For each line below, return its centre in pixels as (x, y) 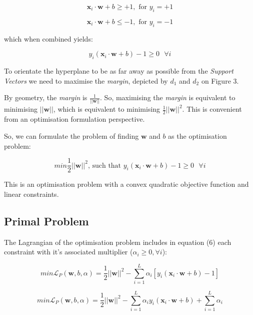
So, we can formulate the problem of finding (71, 135)
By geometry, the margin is (46, 97)
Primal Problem (46, 221)
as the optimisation (197, 135)
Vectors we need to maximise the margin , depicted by (86, 80)
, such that (104, 166)
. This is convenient (212, 109)
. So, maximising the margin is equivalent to (168, 97)
